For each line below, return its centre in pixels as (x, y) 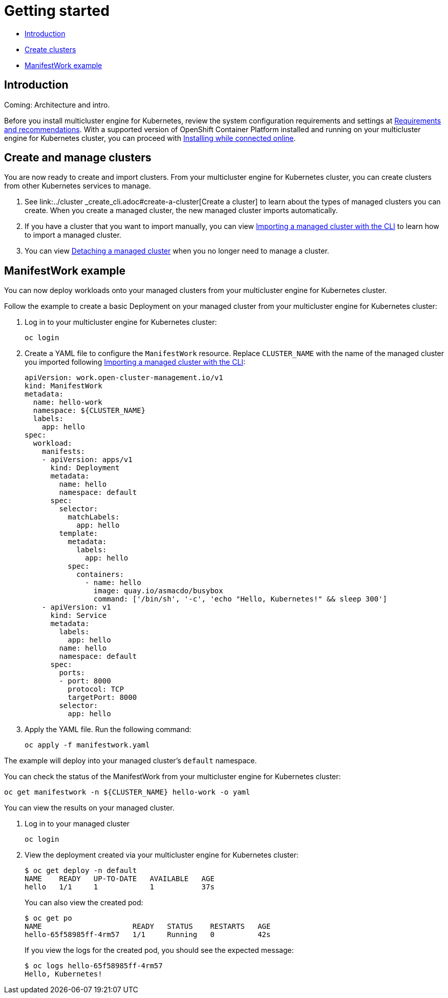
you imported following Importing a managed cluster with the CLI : (135, 362)
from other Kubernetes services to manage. (78, 186)
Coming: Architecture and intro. (57, 105)
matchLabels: (94, 517)
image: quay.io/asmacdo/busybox (158, 591)
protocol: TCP (96, 689)
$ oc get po (48, 918)
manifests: (63, 452)
